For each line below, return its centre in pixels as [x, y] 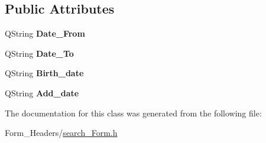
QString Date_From [45, 33]
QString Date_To [39, 53]
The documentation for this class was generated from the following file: [133, 113]
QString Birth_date [44, 73]
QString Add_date [42, 92]
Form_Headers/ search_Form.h [61, 133]
